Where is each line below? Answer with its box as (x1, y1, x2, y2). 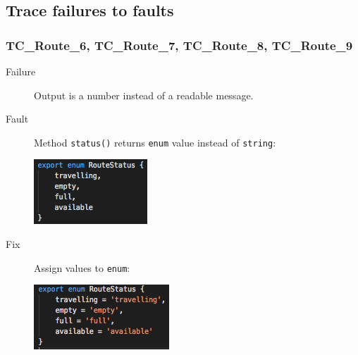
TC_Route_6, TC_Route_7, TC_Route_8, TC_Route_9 (6, 36, 353, 54)
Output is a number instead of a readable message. (34, 87, 254, 102)
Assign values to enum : (34, 260, 130, 275)
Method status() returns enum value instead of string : (34, 135, 276, 149)
